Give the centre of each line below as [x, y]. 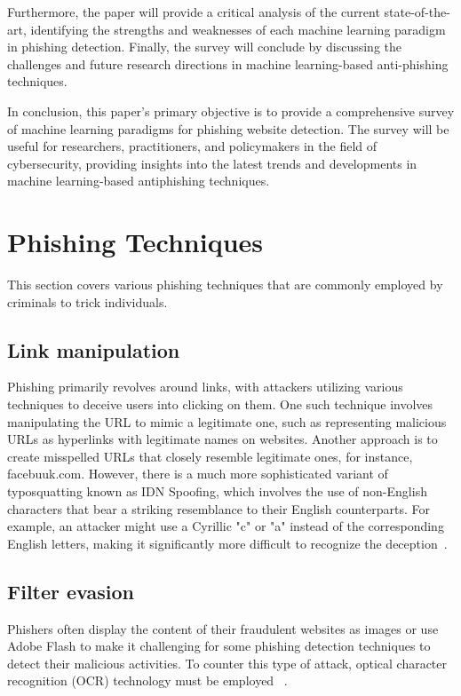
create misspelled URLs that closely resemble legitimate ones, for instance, [210, 456]
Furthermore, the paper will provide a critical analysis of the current [194, 12]
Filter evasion [71, 591]
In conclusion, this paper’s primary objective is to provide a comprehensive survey [231, 111]
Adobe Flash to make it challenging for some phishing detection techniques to [219, 646]
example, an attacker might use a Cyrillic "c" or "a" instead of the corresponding [226, 526]
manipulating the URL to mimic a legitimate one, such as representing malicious [227, 421]
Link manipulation [94, 349]
